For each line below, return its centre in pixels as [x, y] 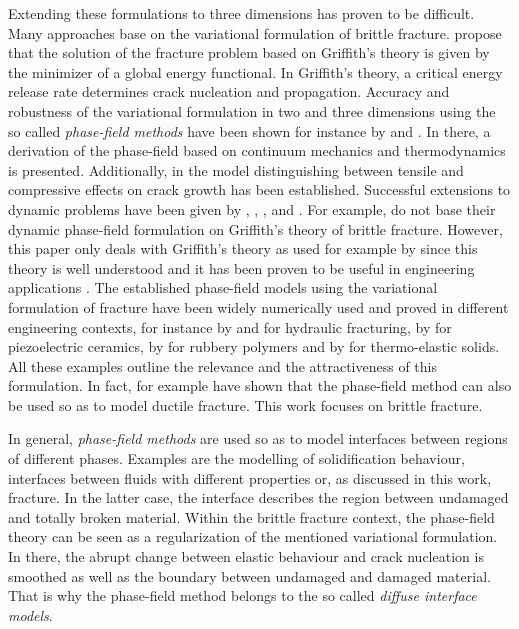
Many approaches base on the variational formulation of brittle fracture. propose [255, 32]
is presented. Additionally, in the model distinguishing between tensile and [236, 169]
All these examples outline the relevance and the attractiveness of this [222, 365]
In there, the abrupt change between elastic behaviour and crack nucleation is [246, 556]
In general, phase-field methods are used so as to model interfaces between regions [258, 438]
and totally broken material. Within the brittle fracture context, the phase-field [251, 516]
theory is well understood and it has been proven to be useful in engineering [241, 267]
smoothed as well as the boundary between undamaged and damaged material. [249, 575]
